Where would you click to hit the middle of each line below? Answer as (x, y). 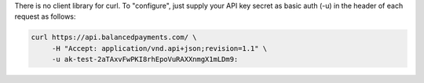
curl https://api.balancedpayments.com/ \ (114, 38)
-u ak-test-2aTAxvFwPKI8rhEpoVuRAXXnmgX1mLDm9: (145, 60)
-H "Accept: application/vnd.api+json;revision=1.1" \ (159, 48)
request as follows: (45, 16)
